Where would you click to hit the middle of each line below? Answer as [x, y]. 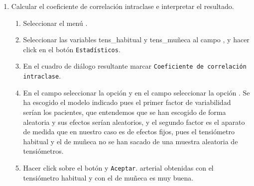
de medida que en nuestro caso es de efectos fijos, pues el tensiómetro [129, 132]
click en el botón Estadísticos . [72, 49]
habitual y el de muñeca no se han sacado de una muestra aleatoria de [130, 141]
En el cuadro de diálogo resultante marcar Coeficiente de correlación [135, 66]
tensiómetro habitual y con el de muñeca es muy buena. [108, 177]
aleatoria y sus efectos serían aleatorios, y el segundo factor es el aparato [134, 122]
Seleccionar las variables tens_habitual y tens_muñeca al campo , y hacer [136, 40]
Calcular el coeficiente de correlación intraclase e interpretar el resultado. [123, 6]
